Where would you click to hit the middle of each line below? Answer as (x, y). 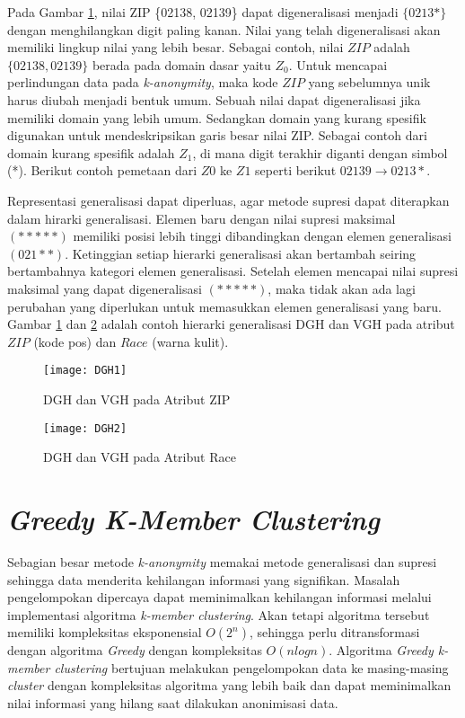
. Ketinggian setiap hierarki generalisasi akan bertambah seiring (241, 253)
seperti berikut (296, 170)
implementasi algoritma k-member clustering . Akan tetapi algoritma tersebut (219, 614)
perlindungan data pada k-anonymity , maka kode (143, 82)
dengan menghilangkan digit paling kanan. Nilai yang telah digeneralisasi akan (224, 29)
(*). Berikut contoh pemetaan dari (102, 170)
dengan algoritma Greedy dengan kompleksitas (135, 650)
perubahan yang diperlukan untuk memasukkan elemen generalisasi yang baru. (224, 306)
